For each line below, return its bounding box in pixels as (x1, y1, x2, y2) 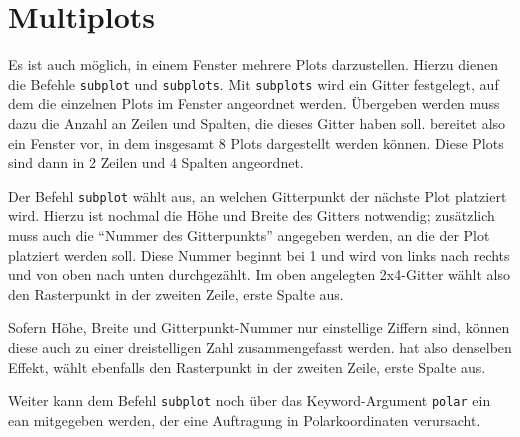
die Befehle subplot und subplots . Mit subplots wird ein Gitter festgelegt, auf (8, 73, 499, 94)
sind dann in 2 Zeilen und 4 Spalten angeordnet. (8, 152, 304, 173)
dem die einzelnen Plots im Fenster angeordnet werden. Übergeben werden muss (8, 93, 500, 114)
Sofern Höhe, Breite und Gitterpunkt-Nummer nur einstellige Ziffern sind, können (8, 317, 510, 338)
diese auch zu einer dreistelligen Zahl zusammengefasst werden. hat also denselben (8, 336, 512, 357)
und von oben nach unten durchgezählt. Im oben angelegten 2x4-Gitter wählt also (8, 264, 510, 285)
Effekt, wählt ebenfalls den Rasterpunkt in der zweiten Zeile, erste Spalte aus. (8, 356, 486, 377)
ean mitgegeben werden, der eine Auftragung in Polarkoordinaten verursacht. (8, 409, 481, 430)
